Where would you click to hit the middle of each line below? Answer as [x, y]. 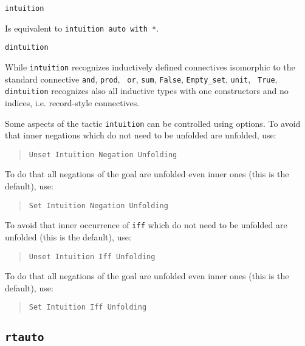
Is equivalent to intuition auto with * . [82, 28]
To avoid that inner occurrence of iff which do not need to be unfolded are [146, 225]
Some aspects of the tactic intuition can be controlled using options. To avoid [153, 123]
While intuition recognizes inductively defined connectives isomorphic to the [150, 66]
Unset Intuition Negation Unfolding [103, 154]
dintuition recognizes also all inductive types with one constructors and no [147, 91]
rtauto [25, 338]
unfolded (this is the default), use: [68, 236]
